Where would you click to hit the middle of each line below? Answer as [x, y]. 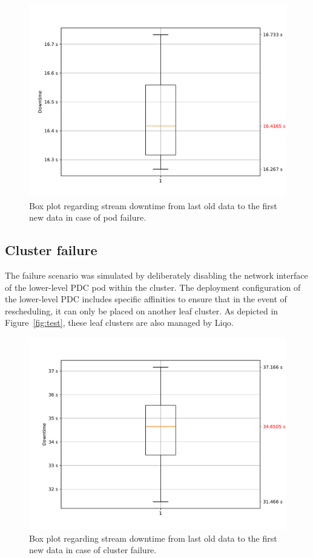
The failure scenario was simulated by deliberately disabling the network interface [156, 275]
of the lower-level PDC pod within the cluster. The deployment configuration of [153, 287]
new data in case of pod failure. [88, 217]
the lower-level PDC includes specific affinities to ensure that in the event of [146, 299]
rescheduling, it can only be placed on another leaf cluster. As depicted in [142, 310]
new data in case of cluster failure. [93, 550]
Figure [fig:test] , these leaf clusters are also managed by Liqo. [119, 323]
